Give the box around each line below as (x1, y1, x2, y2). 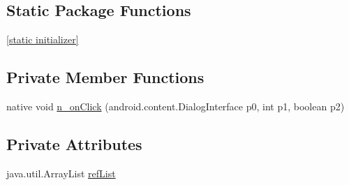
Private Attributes (6, 133, 142, 154)
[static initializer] (6, 32, 79, 47)
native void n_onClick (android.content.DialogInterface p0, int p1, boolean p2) (6, 99, 345, 113)
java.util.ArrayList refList (6, 165, 116, 180)
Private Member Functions (6, 66, 205, 88)
